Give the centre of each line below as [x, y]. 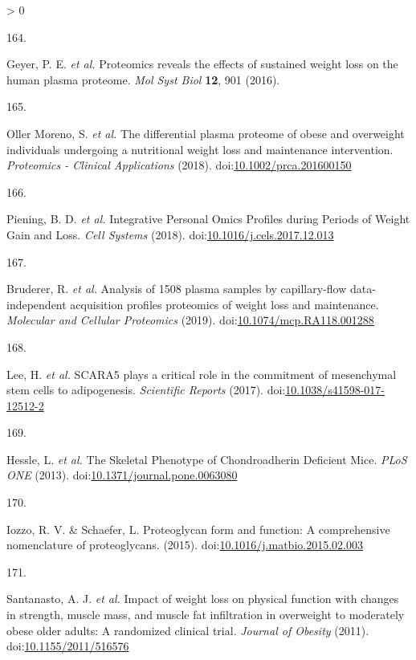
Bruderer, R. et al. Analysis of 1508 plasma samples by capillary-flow [177, 289]
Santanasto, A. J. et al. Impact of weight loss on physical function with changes [203, 599]
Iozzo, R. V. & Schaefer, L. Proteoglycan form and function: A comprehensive [198, 529]
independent [37, 304]
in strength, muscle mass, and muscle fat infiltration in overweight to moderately [206, 615]
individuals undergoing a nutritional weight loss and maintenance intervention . [200, 149]
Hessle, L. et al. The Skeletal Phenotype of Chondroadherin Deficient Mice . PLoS [207, 459]
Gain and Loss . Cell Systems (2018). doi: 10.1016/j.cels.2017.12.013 [170, 234]
